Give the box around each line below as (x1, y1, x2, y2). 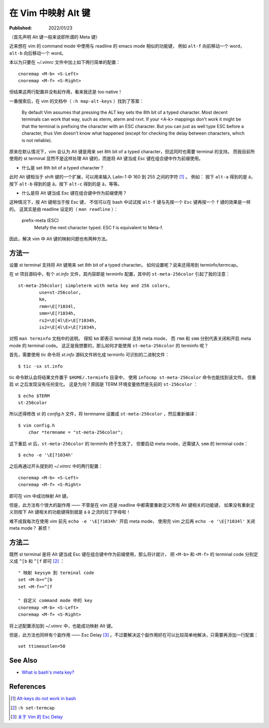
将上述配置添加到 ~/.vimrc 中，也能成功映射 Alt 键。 (9, 623, 116, 629)
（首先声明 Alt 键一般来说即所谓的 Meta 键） (9, 34, 100, 40)
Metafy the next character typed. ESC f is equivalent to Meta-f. (34, 224, 163, 230)
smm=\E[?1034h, (39, 310, 76, 316)
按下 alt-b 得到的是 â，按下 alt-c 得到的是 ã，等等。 (9, 181, 122, 187)
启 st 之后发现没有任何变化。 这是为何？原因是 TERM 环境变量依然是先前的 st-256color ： (9, 381, 198, 387)
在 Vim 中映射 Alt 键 (9, 7, 91, 18)
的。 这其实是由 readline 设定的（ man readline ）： (9, 206, 118, 212)
